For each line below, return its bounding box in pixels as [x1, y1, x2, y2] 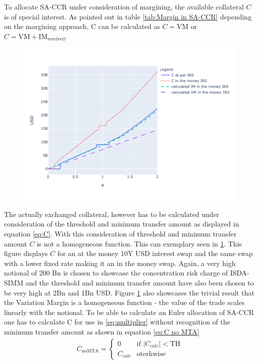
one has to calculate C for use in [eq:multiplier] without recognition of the [4, 316, 230, 327]
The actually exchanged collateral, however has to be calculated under [4, 208, 219, 219]
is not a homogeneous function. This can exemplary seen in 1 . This [36, 238, 242, 248]
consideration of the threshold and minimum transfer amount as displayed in [4, 218, 239, 229]
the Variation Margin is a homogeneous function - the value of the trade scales [4, 297, 245, 307]
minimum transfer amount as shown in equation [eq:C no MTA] [4, 326, 199, 337]
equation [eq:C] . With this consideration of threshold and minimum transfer [4, 228, 236, 239]
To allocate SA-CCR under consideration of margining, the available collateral [4, 1, 244, 11]
